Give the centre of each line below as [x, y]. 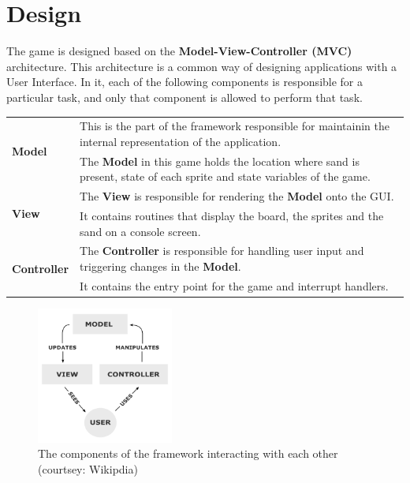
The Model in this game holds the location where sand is [220, 161]
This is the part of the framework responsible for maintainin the [235, 126]
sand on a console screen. [140, 231]
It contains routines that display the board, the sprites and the [232, 215]
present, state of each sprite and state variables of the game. [225, 176]
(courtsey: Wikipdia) [88, 468]
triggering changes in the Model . [160, 266]
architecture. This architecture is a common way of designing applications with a [202, 66]
